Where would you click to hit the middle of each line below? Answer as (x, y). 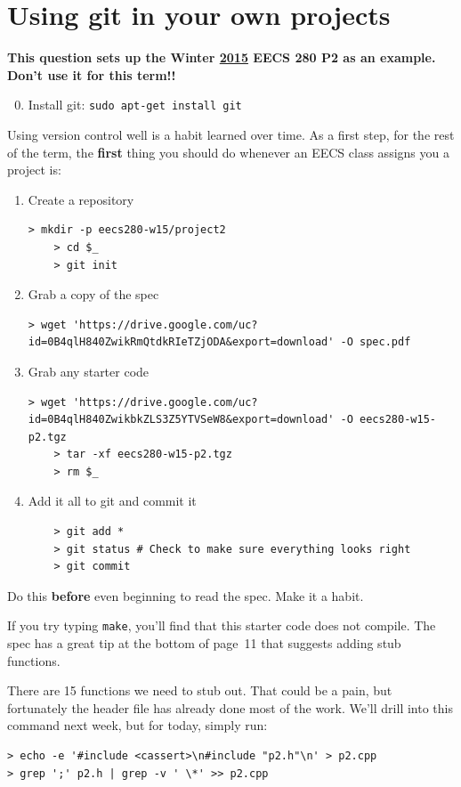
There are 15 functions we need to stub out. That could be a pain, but (200, 690)
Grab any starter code (89, 371)
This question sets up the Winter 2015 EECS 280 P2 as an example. (222, 57)
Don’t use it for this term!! (92, 74)
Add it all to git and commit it (112, 501)
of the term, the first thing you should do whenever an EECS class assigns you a (228, 152)
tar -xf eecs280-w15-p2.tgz (149, 454)
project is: (34, 170)
